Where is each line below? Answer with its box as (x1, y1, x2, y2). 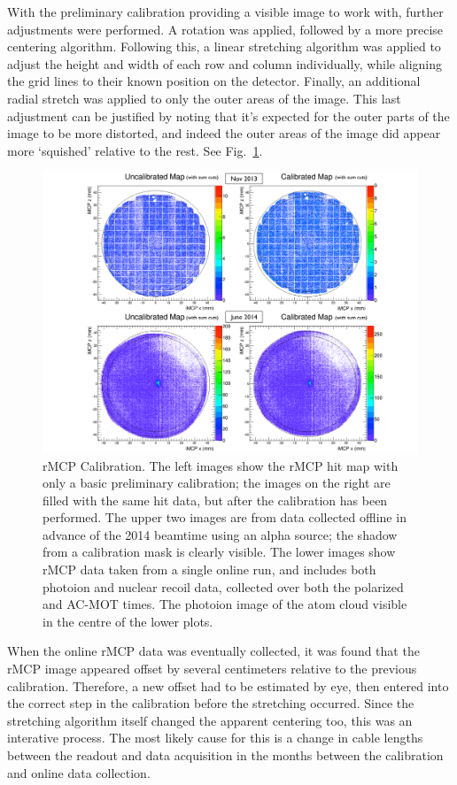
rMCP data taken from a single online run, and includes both (43, 560, 376, 579)
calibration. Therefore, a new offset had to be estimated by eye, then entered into (7, 676, 449, 695)
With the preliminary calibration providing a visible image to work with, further (7, 3, 444, 20)
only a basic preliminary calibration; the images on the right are (43, 473, 391, 492)
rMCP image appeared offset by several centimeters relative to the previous (7, 659, 417, 678)
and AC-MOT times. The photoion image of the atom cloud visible (43, 595, 407, 613)
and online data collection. (7, 763, 151, 781)
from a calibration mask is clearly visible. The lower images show (43, 543, 396, 561)
